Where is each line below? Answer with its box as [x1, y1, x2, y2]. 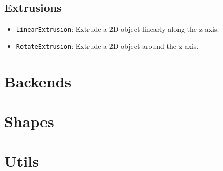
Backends [4, 70, 72, 91]
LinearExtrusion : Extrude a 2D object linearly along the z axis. [16, 23, 219, 34]
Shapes [4, 111, 54, 132]
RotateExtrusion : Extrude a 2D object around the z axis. [16, 40, 199, 51]
